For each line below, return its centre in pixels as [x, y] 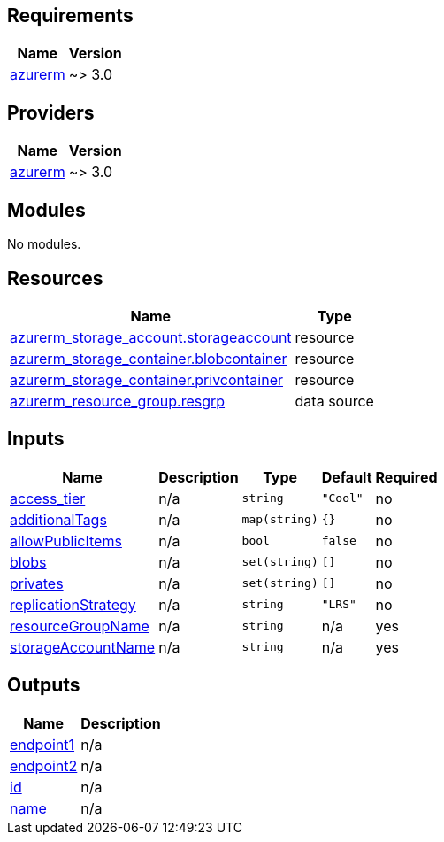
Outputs [44, 685]
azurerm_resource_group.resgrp [118, 401]
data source [334, 401]
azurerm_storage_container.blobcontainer [149, 358]
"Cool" [342, 498]
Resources [55, 278]
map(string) [280, 520]
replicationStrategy [73, 604]
